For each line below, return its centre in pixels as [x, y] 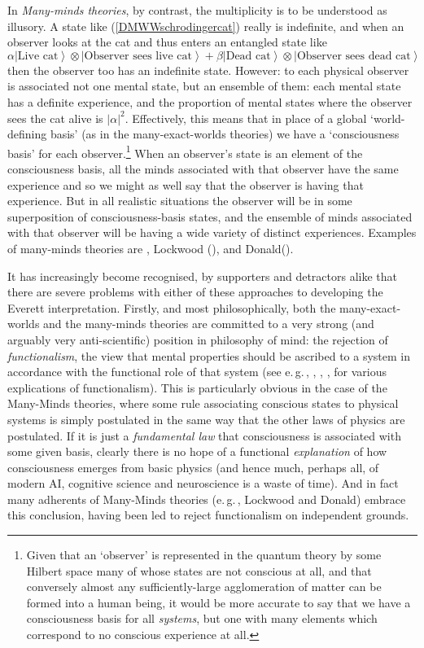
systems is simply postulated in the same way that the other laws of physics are [206, 419]
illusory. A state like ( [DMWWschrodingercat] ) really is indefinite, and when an [206, 26]
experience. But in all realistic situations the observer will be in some [180, 201]
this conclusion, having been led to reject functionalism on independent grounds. [208, 515]
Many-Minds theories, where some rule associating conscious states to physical [203, 403]
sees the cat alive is [55, 118]
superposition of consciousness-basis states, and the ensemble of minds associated [210, 216]
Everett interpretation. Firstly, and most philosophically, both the [172, 307]
